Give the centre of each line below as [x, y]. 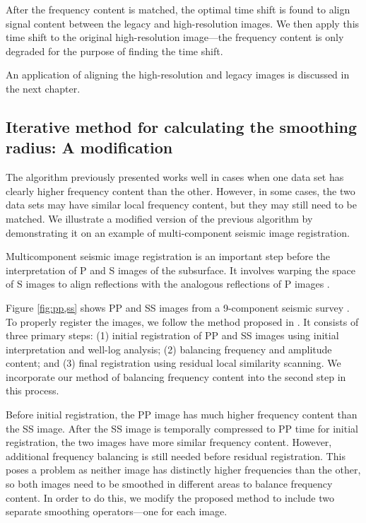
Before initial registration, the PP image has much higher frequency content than [182, 415]
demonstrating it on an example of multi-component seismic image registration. [178, 232]
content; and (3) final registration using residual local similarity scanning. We [173, 363]
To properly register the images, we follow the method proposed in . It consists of [182, 321]
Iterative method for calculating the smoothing [181, 126]
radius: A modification [89, 147]
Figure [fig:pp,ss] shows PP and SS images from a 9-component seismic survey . [178, 307]
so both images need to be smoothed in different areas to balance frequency [169, 484]
